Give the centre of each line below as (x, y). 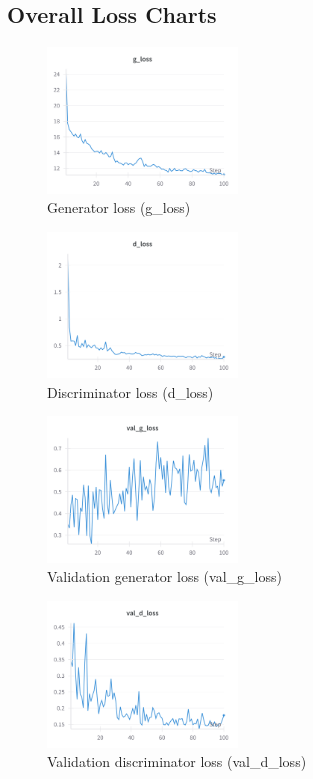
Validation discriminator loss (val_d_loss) (177, 761)
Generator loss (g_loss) (119, 207)
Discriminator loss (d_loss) (130, 391)
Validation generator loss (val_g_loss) (164, 576)
